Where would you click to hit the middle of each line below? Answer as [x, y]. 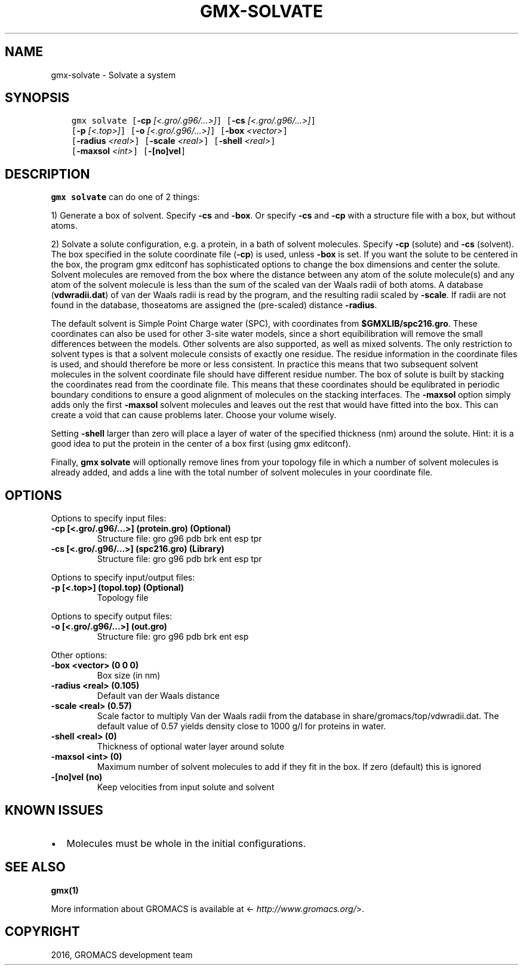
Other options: [79, 655]
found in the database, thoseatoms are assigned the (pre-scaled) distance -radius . [214, 305]
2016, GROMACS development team [122, 954]
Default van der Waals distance [158, 696]
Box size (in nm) [129, 676]
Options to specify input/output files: [123, 578]
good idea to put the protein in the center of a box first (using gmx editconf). [201, 444]
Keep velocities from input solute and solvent [186, 787]
